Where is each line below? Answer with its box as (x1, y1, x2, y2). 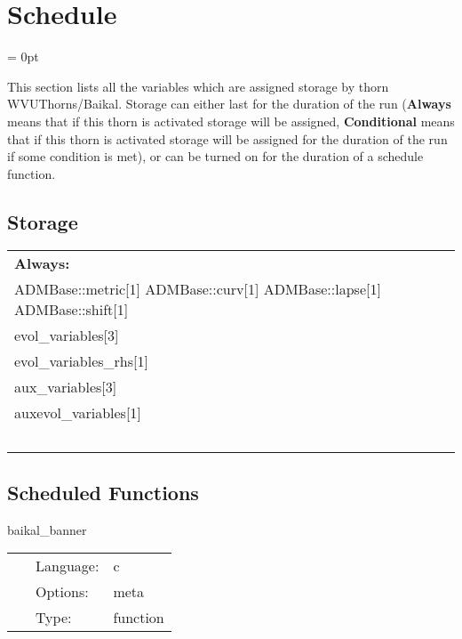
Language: (36, 555, 100, 577)
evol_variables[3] (14, 325, 119, 346)
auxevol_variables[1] (14, 402, 141, 424)
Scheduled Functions (7, 478, 199, 506)
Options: (36, 581, 89, 603)
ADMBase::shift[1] (14, 299, 129, 320)
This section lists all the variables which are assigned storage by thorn (7, 77, 389, 95)
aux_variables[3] (14, 376, 117, 398)
